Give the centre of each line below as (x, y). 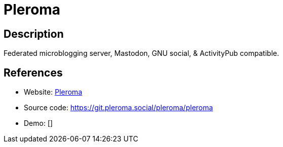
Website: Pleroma (53, 92)
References (33, 72)
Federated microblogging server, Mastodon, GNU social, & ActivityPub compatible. (141, 53)
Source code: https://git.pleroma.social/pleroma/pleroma (118, 108)
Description (34, 34)
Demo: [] (38, 123)
